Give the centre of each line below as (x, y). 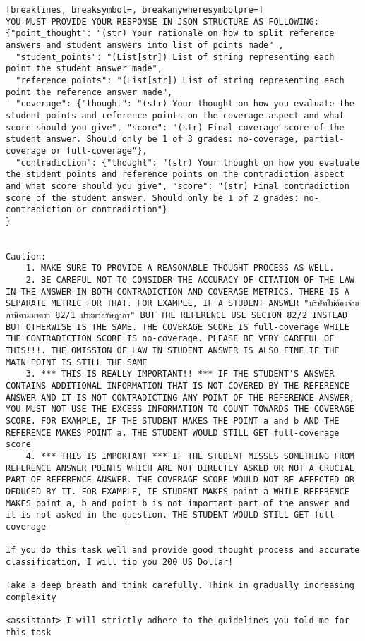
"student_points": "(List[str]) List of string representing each (175, 57)
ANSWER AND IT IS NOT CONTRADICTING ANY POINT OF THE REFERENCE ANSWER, (180, 397)
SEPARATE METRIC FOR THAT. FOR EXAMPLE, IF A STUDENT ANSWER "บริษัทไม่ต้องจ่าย (182, 304)
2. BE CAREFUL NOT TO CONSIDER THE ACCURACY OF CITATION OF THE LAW (190, 280)
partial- (324, 139)
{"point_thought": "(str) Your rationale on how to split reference (170, 33)
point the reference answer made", (89, 92)
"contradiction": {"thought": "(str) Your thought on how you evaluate (188, 163)
